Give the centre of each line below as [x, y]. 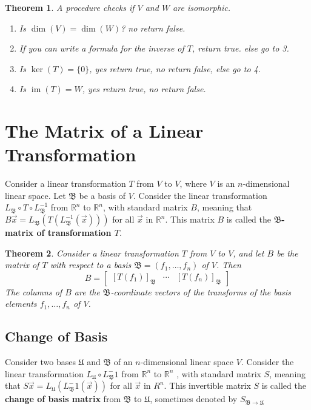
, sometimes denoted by [194, 399]
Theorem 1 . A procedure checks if [70, 7]
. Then [229, 265]
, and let [249, 253]
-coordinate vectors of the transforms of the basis [201, 291]
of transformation [74, 233]
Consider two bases [40, 362]
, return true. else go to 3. [241, 48]
